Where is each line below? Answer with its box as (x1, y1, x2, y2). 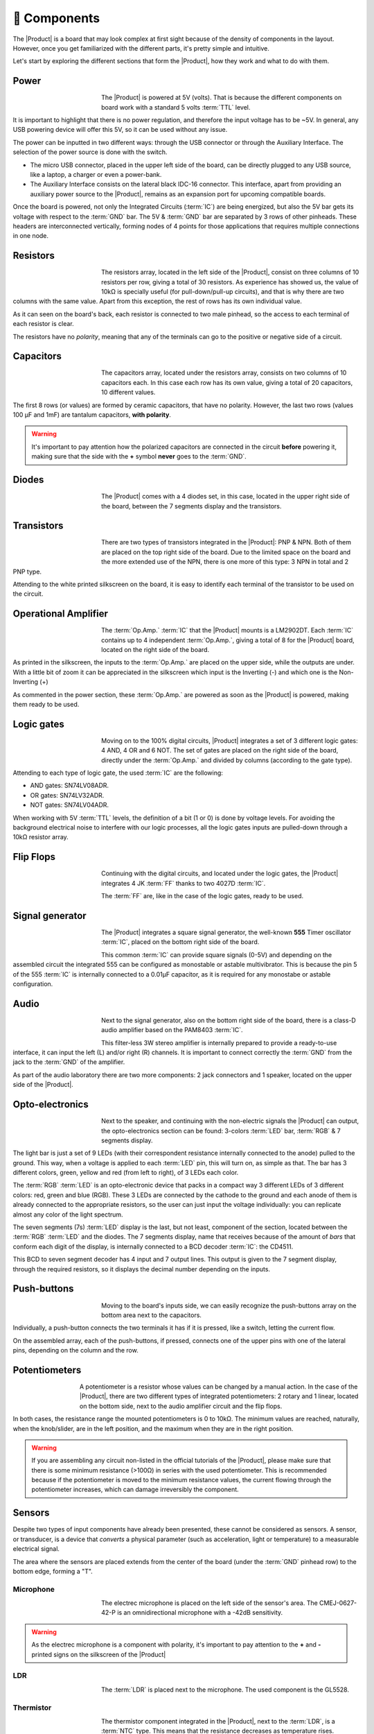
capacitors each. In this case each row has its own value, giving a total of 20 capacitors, (101, 378, 353, 386)
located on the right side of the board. (101, 646, 210, 654)
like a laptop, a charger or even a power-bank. (30, 170, 162, 178)
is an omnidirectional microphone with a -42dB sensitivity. (116, 1608, 283, 1617)
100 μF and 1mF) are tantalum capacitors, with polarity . (12, 411, 171, 419)
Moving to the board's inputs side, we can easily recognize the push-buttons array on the (101, 1301, 357, 1310)
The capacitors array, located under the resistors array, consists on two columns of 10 (101, 368, 347, 377)
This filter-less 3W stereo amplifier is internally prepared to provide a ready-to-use (101, 1038, 337, 1047)
